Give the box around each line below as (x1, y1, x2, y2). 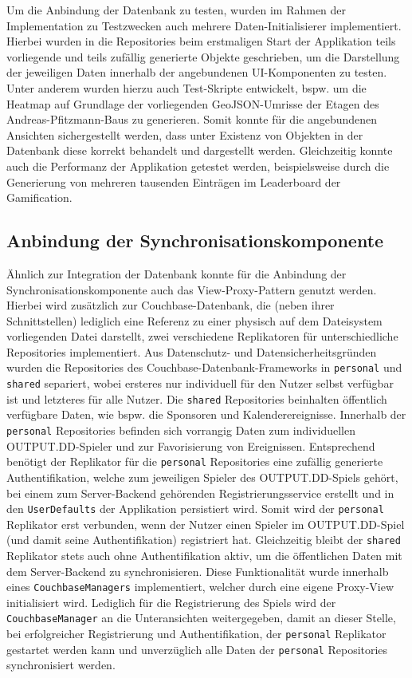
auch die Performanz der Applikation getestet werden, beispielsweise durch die (6, 157, 390, 174)
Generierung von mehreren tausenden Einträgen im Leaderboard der (6, 173, 341, 190)
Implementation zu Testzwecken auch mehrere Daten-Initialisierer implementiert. (6, 17, 402, 34)
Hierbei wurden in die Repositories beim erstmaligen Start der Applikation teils (6, 33, 396, 49)
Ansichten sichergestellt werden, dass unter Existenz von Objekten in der (6, 126, 363, 143)
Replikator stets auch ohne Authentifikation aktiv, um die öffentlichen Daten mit (6, 547, 402, 564)
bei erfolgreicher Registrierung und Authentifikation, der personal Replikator (6, 625, 386, 642)
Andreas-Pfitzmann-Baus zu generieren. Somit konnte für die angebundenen (6, 111, 378, 128)
